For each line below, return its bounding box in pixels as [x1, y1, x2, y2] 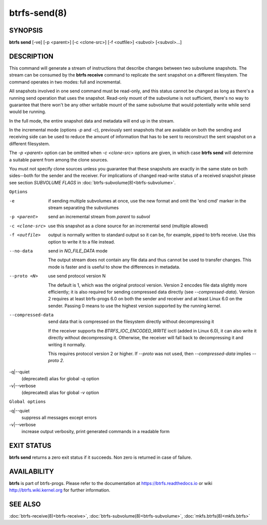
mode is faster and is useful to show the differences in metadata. [48, 264, 180, 270]
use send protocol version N [48, 273, 106, 279]
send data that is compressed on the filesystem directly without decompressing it [48, 319, 215, 324]
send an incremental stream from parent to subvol [48, 214, 150, 220]
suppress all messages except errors [21, 415, 97, 421]
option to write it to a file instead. [48, 239, 115, 244]
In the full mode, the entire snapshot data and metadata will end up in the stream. [9, 118, 175, 123]
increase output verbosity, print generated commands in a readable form [21, 428, 170, 434]
